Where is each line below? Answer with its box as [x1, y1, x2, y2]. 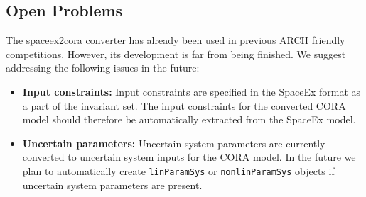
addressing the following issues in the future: [6, 60, 200, 75]
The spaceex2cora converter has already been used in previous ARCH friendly [6, 33, 345, 47]
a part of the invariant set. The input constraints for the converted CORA [22, 98, 346, 113]
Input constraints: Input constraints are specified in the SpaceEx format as [22, 84, 361, 98]
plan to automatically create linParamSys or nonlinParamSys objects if [22, 163, 335, 178]
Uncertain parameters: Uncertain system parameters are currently [22, 135, 325, 150]
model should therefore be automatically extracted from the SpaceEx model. [22, 112, 356, 127]
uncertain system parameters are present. [22, 177, 203, 192]
